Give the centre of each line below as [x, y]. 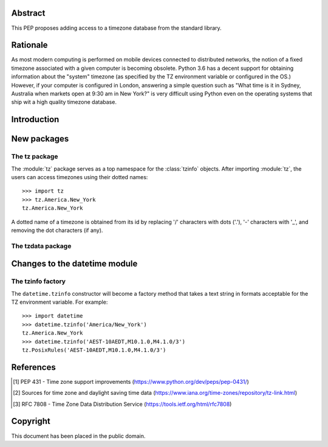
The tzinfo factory [39, 281]
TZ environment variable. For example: [60, 302]
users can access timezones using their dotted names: [80, 177]
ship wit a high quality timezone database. [64, 102]
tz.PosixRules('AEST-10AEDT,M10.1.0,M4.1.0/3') [94, 350]
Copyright [31, 421]
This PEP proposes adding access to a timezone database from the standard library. [116, 28]
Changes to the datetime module [74, 264]
